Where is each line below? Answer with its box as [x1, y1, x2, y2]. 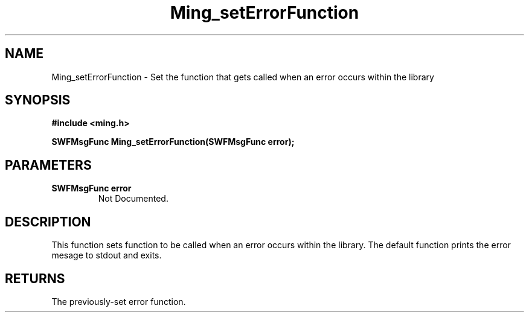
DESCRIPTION [5, 214, 91, 229]
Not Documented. [98, 193, 168, 204]
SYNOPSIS [5, 92, 71, 108]
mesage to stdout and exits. [51, 250, 162, 261]
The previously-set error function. [51, 296, 186, 307]
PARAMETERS [5, 157, 92, 173]
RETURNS [5, 271, 65, 286]
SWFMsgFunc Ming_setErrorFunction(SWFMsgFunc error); [51, 136, 295, 147]
